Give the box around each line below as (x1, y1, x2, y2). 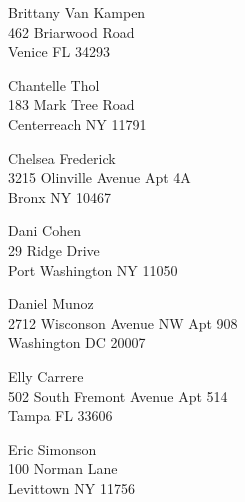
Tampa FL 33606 (8, 405, 113, 426)
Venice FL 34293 (8, 41, 110, 62)
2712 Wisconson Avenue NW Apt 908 (8, 312, 238, 333)
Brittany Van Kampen (8, 2, 146, 22)
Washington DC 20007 (8, 332, 146, 353)
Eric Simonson (8, 438, 97, 459)
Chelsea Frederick (8, 147, 116, 168)
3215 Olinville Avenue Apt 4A (8, 167, 191, 188)
